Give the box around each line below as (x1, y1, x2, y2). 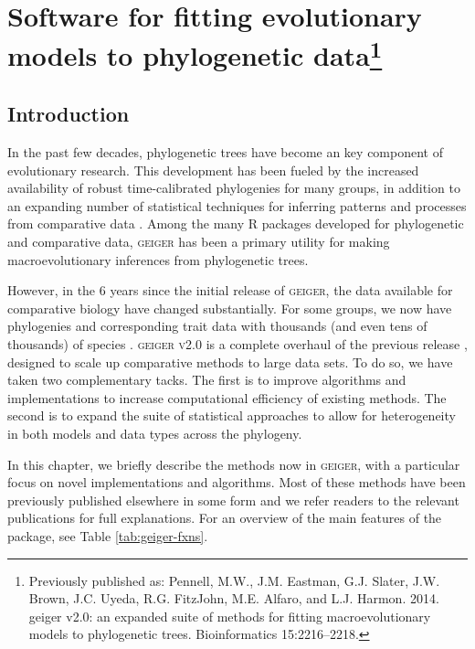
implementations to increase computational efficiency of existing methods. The (7, 388, 447, 407)
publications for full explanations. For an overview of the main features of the (7, 508, 442, 527)
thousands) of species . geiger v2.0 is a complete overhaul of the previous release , (7, 335, 468, 354)
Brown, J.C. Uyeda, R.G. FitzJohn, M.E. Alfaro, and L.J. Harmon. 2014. (28, 589, 439, 608)
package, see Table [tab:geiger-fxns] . (7, 526, 208, 545)
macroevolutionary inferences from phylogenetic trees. (7, 250, 309, 269)
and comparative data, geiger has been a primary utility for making (7, 232, 390, 251)
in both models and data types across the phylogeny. (7, 424, 302, 442)
